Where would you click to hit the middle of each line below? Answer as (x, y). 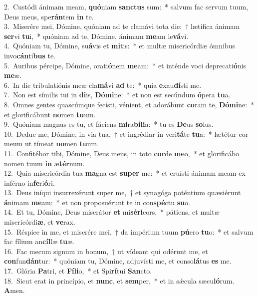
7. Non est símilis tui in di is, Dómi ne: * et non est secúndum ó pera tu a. (117, 95)
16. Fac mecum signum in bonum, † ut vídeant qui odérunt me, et (106, 251)
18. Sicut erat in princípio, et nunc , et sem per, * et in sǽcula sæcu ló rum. (119, 280)
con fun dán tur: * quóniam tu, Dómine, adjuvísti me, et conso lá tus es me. (118, 261)
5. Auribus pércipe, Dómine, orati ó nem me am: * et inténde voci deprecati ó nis (125, 65)
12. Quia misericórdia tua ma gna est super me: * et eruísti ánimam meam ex (125, 173)
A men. (14, 290)
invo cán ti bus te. (30, 55)
